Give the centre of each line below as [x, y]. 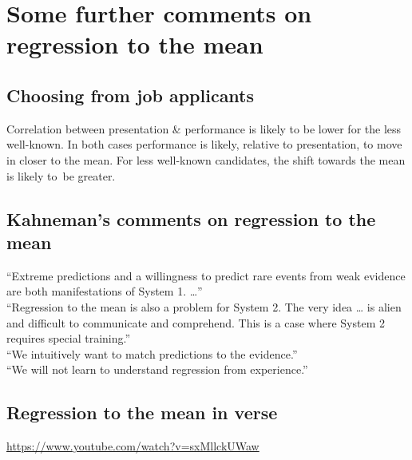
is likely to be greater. [61, 175]
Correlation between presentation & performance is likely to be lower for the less [204, 128]
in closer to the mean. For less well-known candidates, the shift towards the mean [206, 159]
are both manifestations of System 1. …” [105, 291]
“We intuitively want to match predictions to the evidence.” [152, 353]
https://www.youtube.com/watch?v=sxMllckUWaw [133, 446]
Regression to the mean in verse [142, 412]
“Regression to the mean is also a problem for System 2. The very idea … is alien [204, 306]
